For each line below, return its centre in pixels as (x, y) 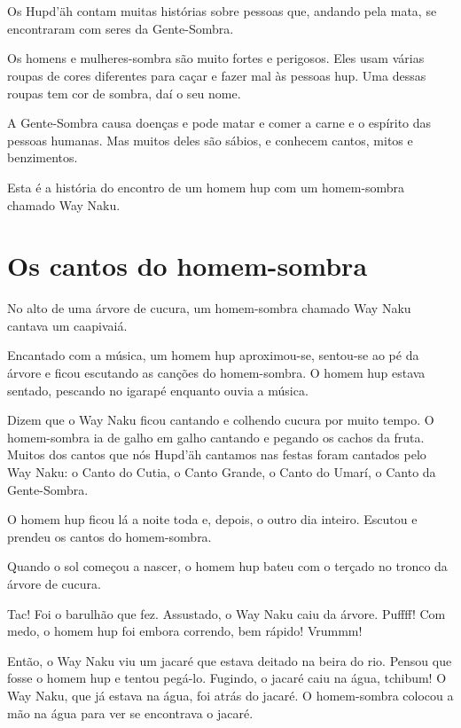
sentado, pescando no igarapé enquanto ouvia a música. (158, 390)
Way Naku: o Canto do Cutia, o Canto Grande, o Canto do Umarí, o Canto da (222, 472)
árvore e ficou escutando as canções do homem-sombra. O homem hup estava (216, 373)
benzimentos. (43, 157)
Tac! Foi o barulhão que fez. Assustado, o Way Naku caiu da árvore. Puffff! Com (227, 613)
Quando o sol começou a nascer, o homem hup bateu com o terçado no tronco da (227, 566)
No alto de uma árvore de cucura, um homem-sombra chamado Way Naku (209, 308)
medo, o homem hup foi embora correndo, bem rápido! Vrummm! (185, 631)
